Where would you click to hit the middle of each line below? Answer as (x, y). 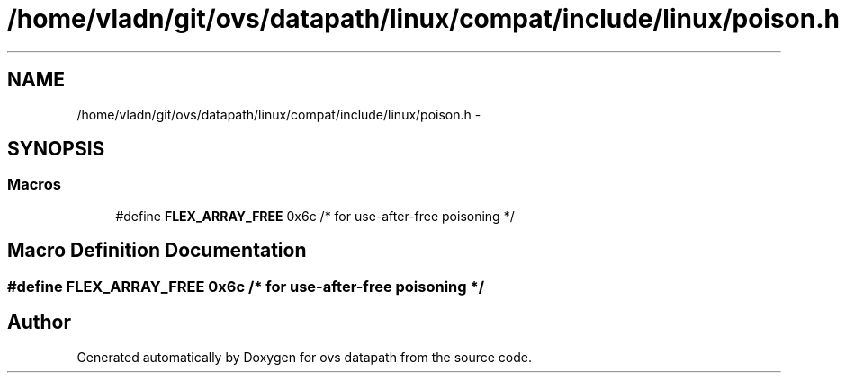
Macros (34, 185)
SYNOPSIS (56, 149)
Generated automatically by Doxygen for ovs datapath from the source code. (305, 357)
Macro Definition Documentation (157, 251)
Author (39, 323)
